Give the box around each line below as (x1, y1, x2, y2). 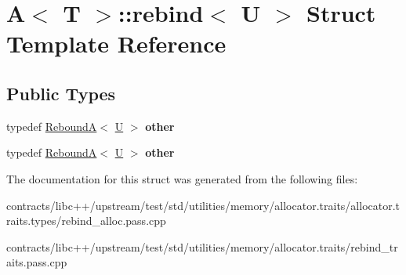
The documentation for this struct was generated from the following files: (6, 170, 358, 186)
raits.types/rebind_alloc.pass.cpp (6, 212, 166, 229)
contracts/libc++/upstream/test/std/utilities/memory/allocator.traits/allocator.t (6, 197, 401, 213)
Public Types (6, 81, 116, 105)
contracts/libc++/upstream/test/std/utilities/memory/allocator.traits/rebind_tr (6, 238, 398, 255)
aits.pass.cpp (6, 254, 67, 270)
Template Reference (6, 27, 227, 60)
